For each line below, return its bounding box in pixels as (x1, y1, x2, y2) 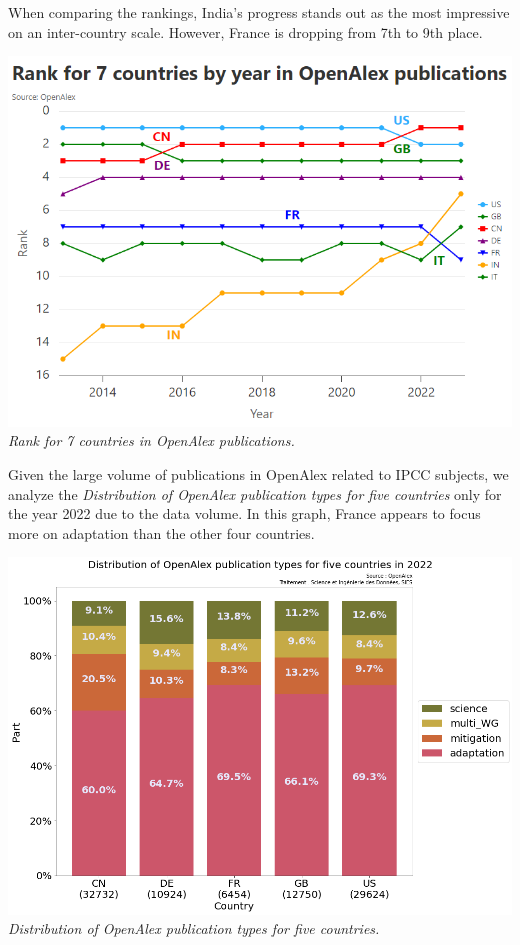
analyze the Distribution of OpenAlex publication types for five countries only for (8, 483, 502, 504)
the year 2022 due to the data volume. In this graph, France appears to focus (8, 503, 481, 524)
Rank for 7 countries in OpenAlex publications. (8, 430, 295, 451)
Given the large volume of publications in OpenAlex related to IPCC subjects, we (8, 464, 509, 485)
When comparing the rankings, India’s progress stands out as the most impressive (8, 2, 510, 22)
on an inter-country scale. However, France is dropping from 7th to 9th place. (8, 21, 483, 42)
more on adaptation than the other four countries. (8, 522, 315, 543)
